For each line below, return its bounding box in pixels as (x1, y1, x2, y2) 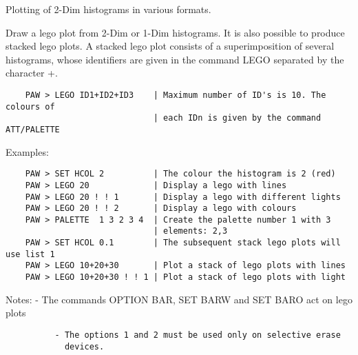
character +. (6, 65, 58, 80)
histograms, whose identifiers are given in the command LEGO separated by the (6, 52, 344, 66)
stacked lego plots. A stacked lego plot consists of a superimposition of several (6, 39, 335, 53)
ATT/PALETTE (6, 124, 60, 134)
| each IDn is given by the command (153, 113, 322, 123)
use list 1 (6, 249, 55, 259)
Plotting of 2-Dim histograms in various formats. (6, 2, 211, 16)
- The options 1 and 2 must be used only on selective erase (54, 329, 341, 340)
